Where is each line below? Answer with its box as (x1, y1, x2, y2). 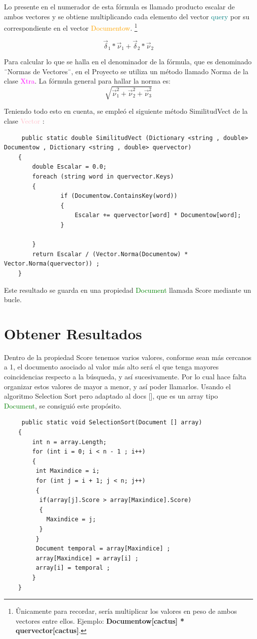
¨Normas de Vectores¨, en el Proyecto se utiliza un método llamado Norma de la (4, 66, 249, 76)
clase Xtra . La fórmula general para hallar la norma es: (4, 76, 171, 86)
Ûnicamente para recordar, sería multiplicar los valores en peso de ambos (15, 606, 237, 616)
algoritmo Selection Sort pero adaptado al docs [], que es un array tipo (4, 391, 218, 401)
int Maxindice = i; (36, 467, 100, 475)
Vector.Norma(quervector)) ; (4, 260, 100, 268)
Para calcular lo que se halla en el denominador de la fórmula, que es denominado (4, 56, 252, 67)
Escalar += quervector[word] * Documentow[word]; (75, 212, 241, 219)
